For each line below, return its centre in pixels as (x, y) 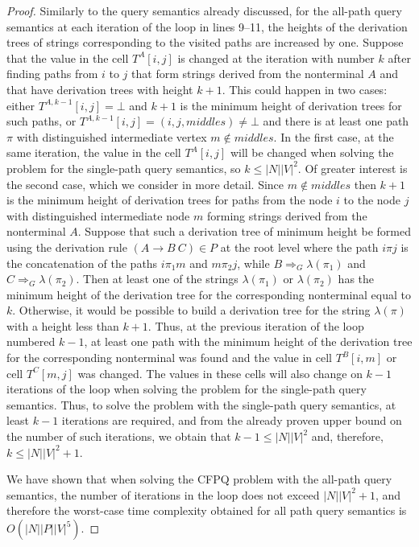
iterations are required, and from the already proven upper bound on (232, 420)
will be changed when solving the (312, 152)
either (21, 105)
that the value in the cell (68, 58)
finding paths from (52, 74)
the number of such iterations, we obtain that (119, 436)
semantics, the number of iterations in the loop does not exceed (163, 494)
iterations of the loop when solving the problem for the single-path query (187, 389)
